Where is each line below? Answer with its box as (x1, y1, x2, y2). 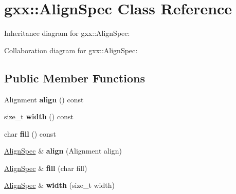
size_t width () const (4, 111, 74, 122)
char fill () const (4, 128, 56, 139)
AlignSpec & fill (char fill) (4, 162, 87, 173)
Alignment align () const (4, 94, 84, 104)
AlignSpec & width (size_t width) (4, 180, 115, 190)
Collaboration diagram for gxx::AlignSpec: (4, 45, 138, 55)
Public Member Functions (4, 70, 145, 85)
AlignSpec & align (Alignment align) (4, 145, 122, 156)
